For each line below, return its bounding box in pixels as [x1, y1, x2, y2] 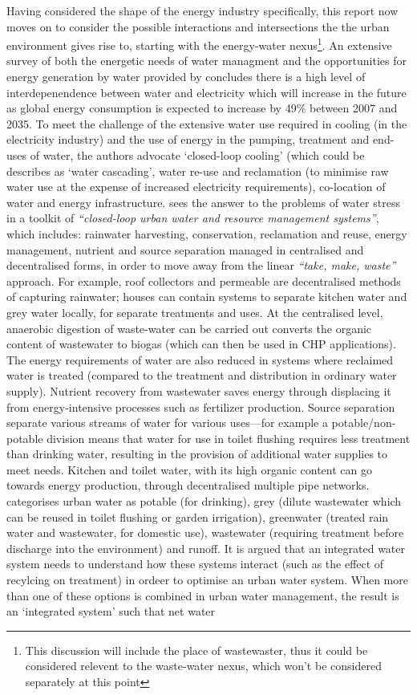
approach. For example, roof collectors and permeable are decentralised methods [6, 272, 401, 289]
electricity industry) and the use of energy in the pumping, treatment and [6, 131, 370, 148]
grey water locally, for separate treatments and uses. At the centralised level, [6, 303, 383, 320]
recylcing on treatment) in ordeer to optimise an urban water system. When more [6, 571, 408, 588]
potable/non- [331, 414, 396, 431]
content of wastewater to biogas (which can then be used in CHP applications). [6, 335, 396, 352]
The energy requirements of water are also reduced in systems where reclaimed [6, 351, 394, 368]
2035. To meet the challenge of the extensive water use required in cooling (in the [6, 115, 407, 132]
